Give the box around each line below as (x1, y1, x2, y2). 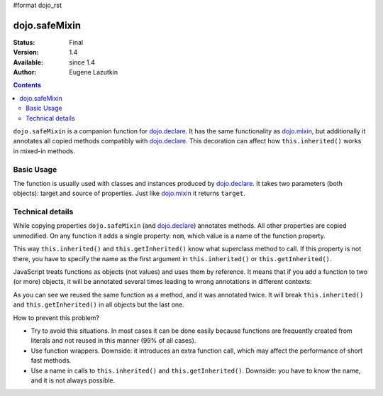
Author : (13, 68, 37, 77)
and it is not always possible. (30, 376, 116, 385)
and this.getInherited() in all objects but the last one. (13, 300, 184, 309)
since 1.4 (69, 57, 95, 67)
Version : (13, 48, 39, 57)
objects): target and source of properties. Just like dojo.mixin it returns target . (13, 189, 246, 198)
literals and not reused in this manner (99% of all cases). (30, 336, 196, 345)
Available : (13, 57, 44, 67)
